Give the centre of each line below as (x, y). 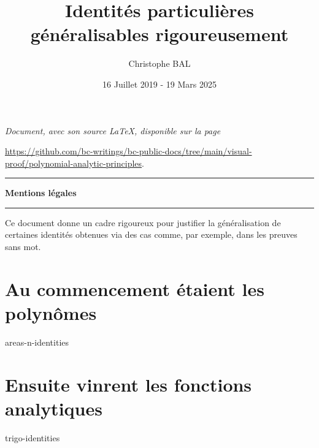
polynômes (51, 313)
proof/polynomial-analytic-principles (74, 163)
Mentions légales (41, 193)
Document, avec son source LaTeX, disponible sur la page (113, 130)
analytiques (54, 408)
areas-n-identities (37, 342)
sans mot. (23, 247)
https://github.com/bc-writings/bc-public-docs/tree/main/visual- (129, 151)
